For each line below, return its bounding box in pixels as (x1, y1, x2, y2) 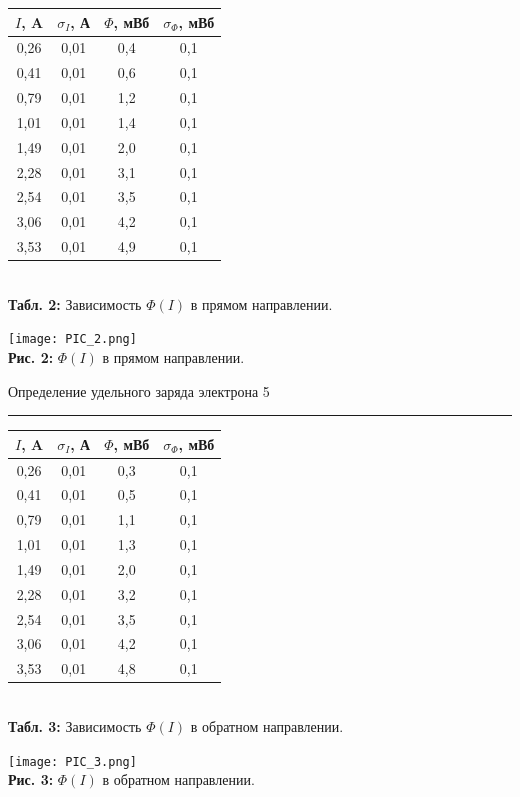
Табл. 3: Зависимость (8, 716, 142, 736)
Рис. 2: (8, 347, 54, 368)
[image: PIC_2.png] (8, 332, 137, 347)
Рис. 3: (8, 769, 54, 790)
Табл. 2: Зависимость (8, 293, 142, 314)
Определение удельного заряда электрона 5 (8, 380, 270, 401)
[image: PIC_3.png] (8, 754, 137, 769)
